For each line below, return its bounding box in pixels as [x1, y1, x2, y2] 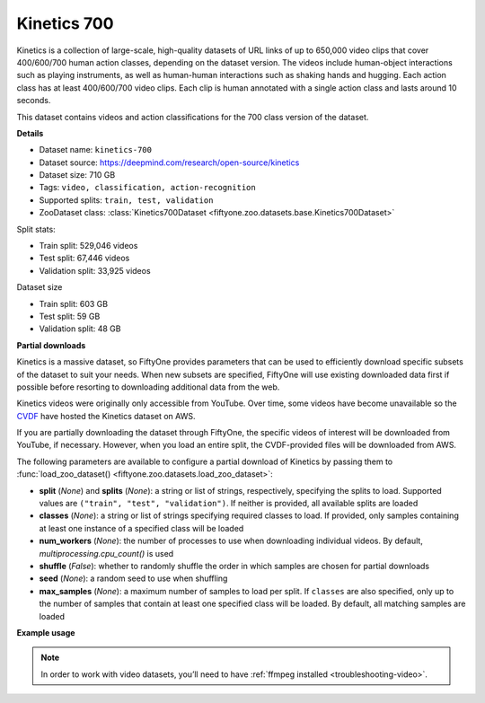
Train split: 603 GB [39, 298, 108, 309]
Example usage [16, 627, 75, 637]
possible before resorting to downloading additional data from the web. [16, 382, 280, 392]
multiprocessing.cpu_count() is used [39, 548, 174, 558]
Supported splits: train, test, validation [39, 194, 214, 206]
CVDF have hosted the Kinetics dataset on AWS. [16, 410, 197, 421]
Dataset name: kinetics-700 [39, 145, 153, 155]
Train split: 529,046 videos [39, 241, 138, 251]
